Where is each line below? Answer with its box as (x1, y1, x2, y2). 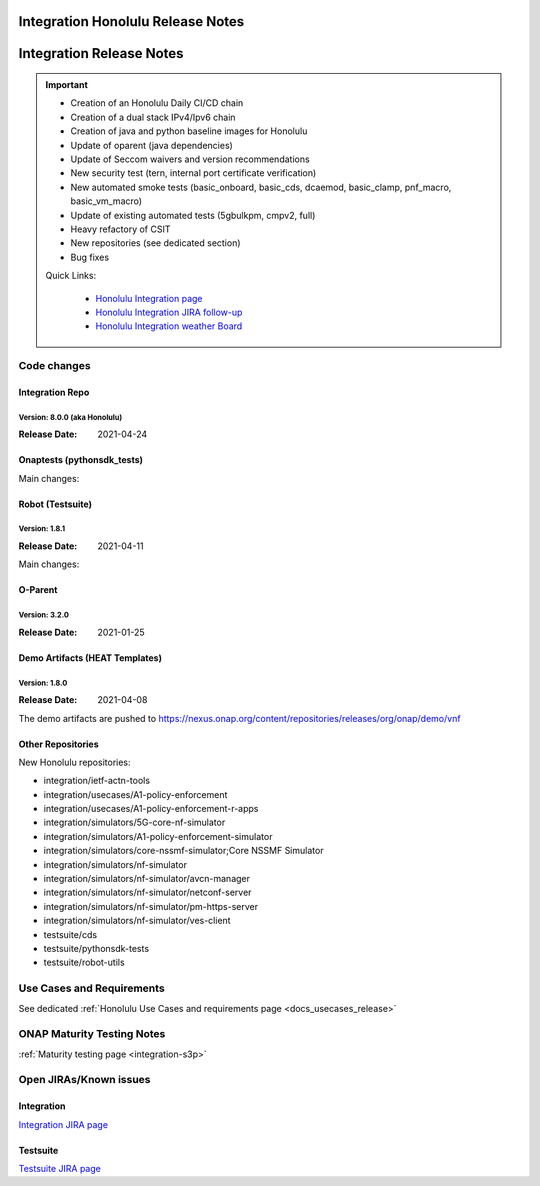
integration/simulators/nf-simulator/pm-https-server (43, 900, 259, 912)
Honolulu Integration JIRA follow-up (95, 306, 243, 318)
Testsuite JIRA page (18, 1163, 102, 1174)
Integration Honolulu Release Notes (18, 13, 245, 30)
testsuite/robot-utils (43, 956, 125, 969)
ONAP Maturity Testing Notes (18, 1027, 166, 1041)
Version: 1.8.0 (18, 678, 68, 688)
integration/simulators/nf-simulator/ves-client (43, 915, 231, 927)
